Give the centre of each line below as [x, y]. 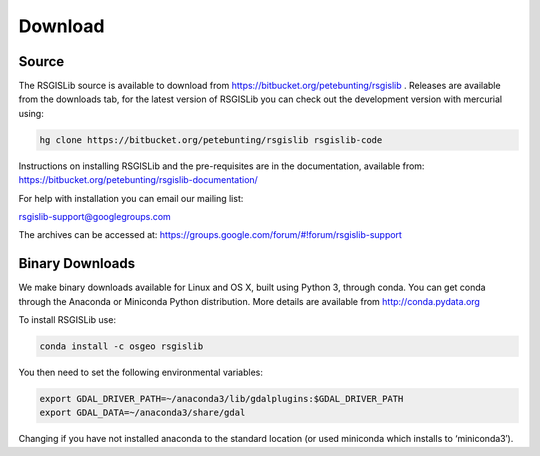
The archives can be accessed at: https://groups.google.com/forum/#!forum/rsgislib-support [210, 235]
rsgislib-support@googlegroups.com [95, 216]
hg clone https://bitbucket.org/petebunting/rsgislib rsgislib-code [211, 139]
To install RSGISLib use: [67, 320]
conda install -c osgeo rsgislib [121, 346]
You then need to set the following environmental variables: [141, 372]
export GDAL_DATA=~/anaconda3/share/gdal [142, 413]
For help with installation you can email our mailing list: [131, 198]
